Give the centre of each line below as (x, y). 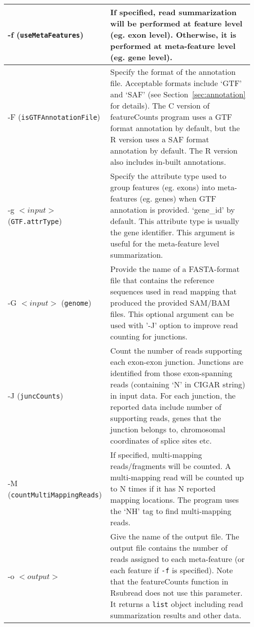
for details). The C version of (160, 105)
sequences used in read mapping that (173, 291)
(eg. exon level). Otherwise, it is (173, 34)
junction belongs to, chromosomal (168, 429)
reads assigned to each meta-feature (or (177, 559)
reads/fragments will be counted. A (170, 466)
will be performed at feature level (176, 23)
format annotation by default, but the (175, 128)
